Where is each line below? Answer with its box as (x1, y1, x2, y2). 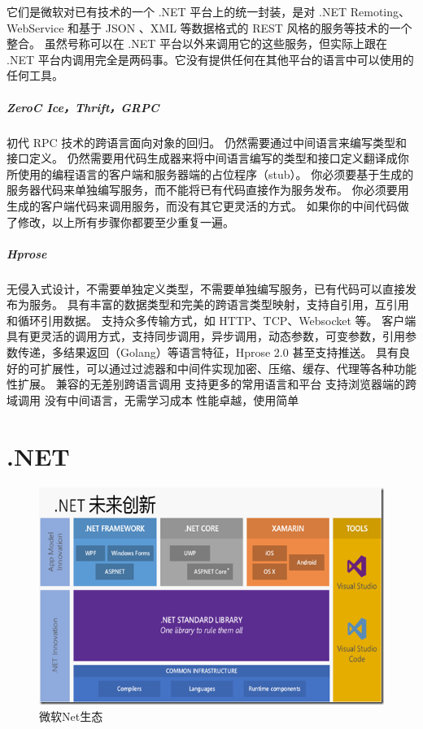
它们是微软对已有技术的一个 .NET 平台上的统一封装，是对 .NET (7, 3, 347, 20)
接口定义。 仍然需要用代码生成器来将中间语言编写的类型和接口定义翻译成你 (7, 150, 409, 167)
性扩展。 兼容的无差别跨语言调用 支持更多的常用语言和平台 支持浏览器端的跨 (7, 375, 416, 393)
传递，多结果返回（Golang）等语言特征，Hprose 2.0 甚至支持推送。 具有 (17, 344, 399, 361)
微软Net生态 (39, 707, 103, 724)
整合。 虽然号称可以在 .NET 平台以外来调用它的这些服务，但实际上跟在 (7, 35, 388, 52)
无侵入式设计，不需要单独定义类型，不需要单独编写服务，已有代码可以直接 (7, 280, 405, 297)
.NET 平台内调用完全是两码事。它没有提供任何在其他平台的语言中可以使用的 (7, 50, 414, 67)
